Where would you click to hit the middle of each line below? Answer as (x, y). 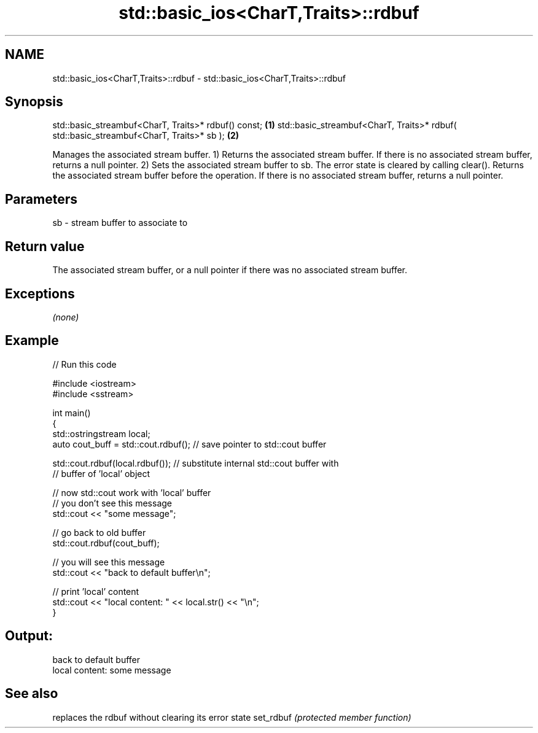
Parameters (41, 199)
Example (32, 341)
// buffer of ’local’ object (101, 473)
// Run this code (84, 364)
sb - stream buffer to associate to (120, 223)
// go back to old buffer (99, 532)
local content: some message (112, 670)
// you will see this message (109, 562)
